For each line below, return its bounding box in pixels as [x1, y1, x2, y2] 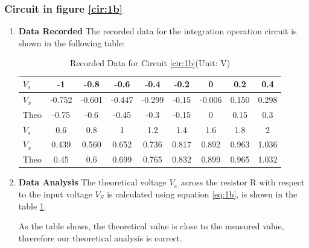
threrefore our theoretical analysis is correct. [18, 231, 182, 244]
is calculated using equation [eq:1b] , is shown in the [107, 187, 298, 200]
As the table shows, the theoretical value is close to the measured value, [18, 220, 284, 232]
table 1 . [18, 199, 46, 212]
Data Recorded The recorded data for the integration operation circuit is [18, 25, 297, 37]
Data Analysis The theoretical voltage [18, 176, 167, 188]
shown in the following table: [18, 36, 126, 49]
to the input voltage [18, 187, 92, 200]
